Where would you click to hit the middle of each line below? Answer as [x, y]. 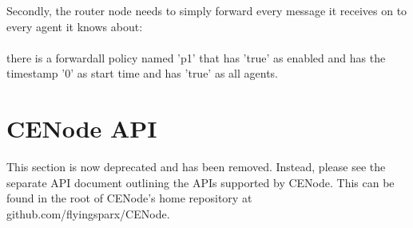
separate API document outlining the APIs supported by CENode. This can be [201, 182]
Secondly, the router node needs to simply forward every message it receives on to [207, 10]
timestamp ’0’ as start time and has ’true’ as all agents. [143, 73]
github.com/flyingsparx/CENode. [88, 213]
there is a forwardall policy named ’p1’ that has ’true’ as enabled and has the [196, 57]
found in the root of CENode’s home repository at [129, 198]
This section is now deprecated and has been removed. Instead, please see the [196, 167]
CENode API [82, 128]
